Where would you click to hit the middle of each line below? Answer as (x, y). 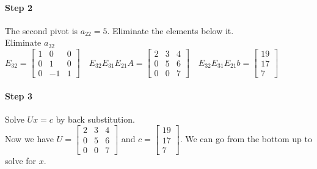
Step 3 (19, 95)
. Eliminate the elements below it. (170, 30)
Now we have (30, 139)
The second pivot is (42, 30)
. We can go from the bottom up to (246, 139)
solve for (21, 160)
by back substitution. (95, 119)
